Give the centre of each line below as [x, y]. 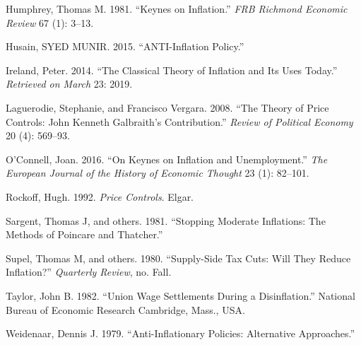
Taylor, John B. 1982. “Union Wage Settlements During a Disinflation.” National [180, 295]
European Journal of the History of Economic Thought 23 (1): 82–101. [158, 173]
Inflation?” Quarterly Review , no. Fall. [89, 272]
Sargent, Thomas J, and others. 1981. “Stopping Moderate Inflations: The [166, 220]
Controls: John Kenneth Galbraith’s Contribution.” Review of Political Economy [179, 121]
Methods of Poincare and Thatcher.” [84, 234]
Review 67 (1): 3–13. [50, 22]
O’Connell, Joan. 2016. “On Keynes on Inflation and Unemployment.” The [167, 159]
